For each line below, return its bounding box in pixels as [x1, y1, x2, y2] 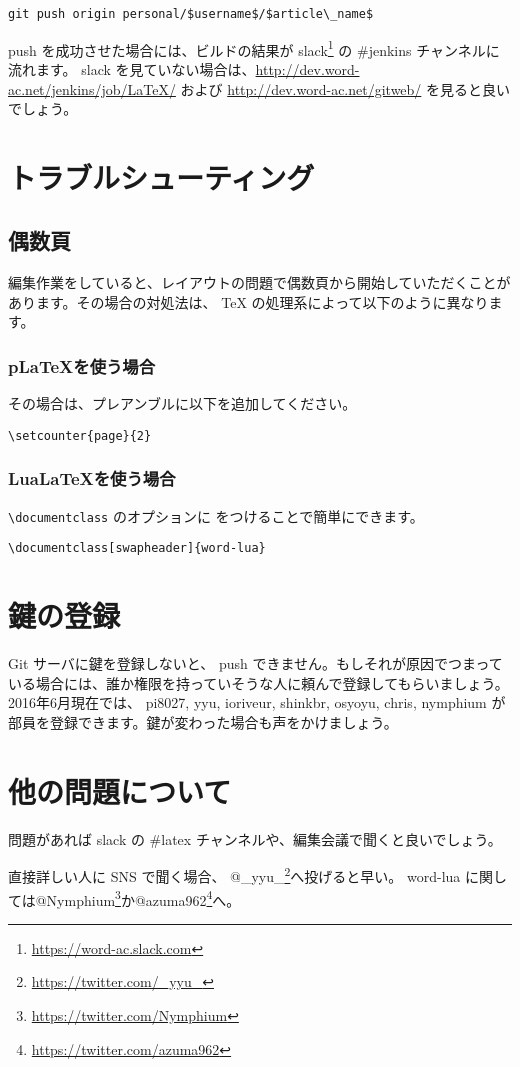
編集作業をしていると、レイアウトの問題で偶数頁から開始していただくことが [8, 272, 511, 293]
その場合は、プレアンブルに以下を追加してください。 [8, 393, 357, 414]
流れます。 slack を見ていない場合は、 [8, 58, 256, 79]
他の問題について [8, 770, 232, 811]
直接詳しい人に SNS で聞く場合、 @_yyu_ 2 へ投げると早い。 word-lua [8, 863, 461, 886]
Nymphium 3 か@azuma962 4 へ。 [46, 886, 241, 910]
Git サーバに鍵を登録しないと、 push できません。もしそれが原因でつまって [8, 653, 503, 674]
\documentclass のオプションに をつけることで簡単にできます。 [8, 505, 424, 526]
